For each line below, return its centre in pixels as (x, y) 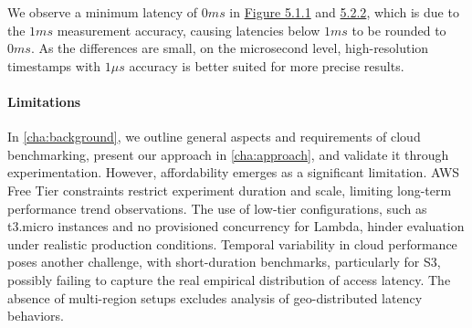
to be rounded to (399, 30)
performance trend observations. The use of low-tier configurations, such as (217, 208)
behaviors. (36, 316)
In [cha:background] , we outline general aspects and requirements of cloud (214, 137)
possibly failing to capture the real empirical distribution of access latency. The (229, 279)
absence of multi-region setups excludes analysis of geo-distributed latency (215, 297)
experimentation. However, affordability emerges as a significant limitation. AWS (234, 172)
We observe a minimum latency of (103, 12)
